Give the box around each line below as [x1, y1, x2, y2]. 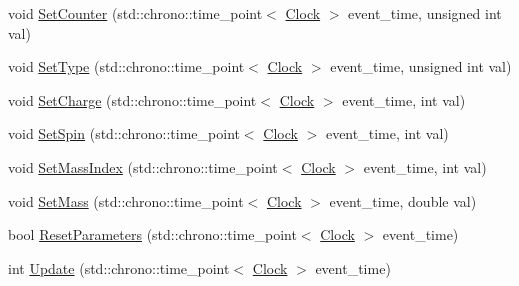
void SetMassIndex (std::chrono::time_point [8, 156, 278, 177]
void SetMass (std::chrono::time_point [8, 190, 244, 211]
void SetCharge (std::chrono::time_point [8, 89, 257, 110]
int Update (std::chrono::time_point [8, 257, 230, 278]
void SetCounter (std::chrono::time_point [8, 3, 263, 23]
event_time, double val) [329, 190, 477, 211]
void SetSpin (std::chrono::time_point [8, 123, 240, 144]
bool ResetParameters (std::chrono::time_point [8, 224, 297, 245]
